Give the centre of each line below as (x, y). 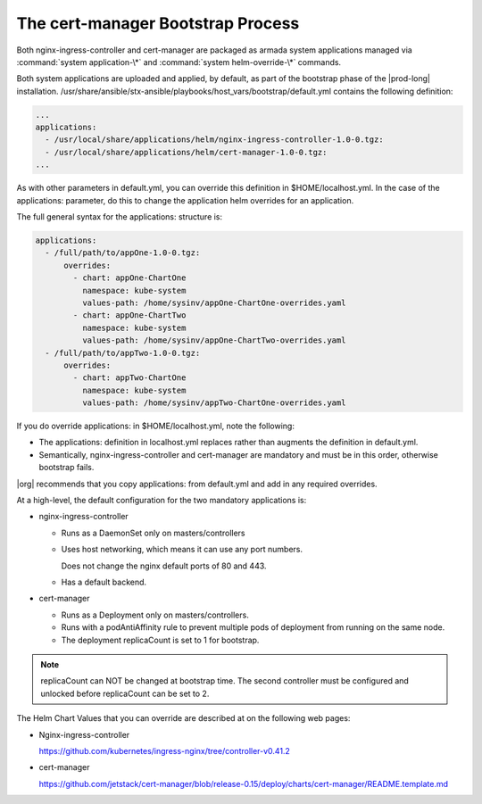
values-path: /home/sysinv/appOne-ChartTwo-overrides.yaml (214, 340)
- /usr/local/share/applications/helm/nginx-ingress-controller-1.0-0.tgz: (214, 140)
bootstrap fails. (66, 468)
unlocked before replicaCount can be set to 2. (125, 693)
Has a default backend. (104, 582)
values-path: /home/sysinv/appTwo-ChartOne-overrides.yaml (214, 403)
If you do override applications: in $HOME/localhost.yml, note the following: (155, 426)
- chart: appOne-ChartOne (129, 278)
